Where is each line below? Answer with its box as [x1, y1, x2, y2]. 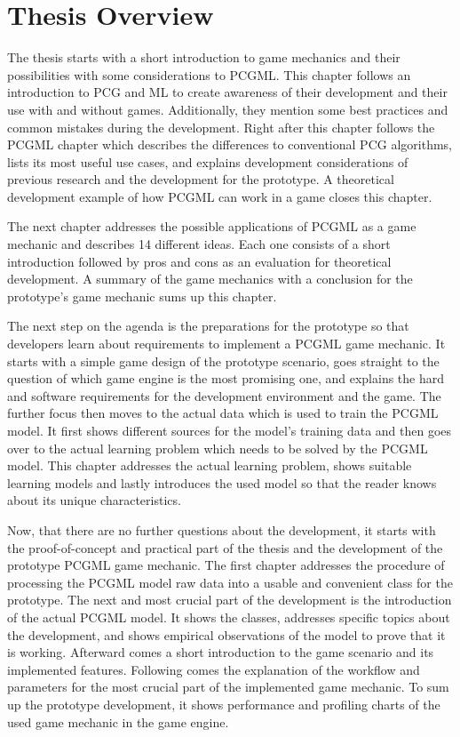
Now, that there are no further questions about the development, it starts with [7, 520, 436, 539]
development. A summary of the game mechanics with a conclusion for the [7, 269, 413, 288]
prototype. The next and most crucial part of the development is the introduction [7, 590, 452, 609]
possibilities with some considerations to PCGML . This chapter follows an [7, 65, 411, 84]
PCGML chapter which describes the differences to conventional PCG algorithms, [7, 135, 452, 154]
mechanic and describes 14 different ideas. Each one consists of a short [7, 235, 391, 253]
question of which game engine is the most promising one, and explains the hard [7, 369, 445, 388]
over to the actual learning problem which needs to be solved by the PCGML [7, 438, 428, 457]
